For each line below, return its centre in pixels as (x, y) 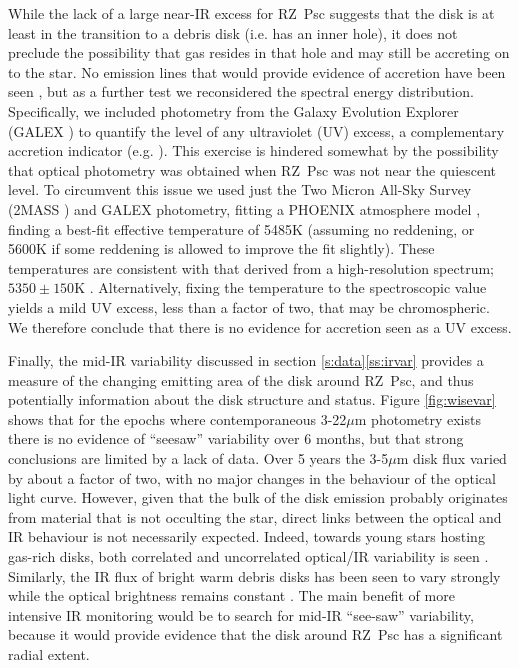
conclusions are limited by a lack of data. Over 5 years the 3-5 (198, 458)
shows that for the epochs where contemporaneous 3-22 (177, 418)
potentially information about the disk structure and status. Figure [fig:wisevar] (252, 399)
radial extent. (49, 654)
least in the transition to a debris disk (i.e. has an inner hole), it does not (233, 32)
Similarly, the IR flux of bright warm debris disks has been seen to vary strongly (254, 575)
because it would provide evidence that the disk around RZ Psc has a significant (255, 634)
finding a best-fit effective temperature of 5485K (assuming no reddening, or (241, 228)
